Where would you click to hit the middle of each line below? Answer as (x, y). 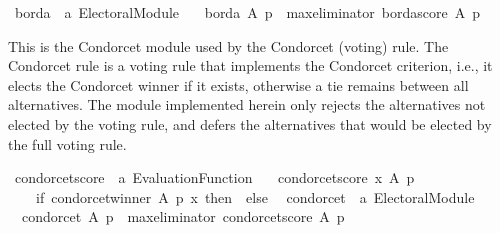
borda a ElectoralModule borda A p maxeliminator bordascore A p (247, 12)
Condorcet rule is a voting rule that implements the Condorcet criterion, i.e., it (250, 65)
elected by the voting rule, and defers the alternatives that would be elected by (250, 123)
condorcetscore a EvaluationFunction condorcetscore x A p (214, 177)
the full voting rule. (67, 143)
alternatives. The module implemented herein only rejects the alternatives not (247, 104)
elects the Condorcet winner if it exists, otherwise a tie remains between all (238, 84)
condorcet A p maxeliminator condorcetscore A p (183, 216)
